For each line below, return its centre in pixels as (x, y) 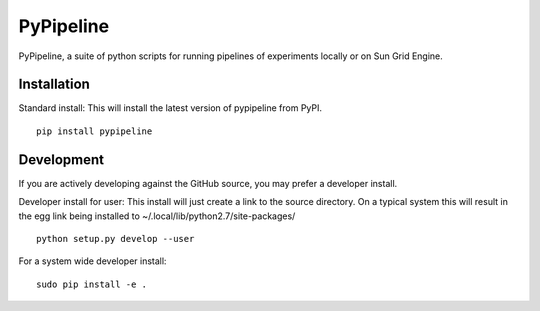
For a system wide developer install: (92, 261)
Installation (54, 84)
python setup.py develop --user (115, 238)
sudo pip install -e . (92, 284)
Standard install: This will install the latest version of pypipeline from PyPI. (170, 108)
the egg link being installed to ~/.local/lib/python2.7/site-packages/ (157, 216)
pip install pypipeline (94, 131)
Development (61, 159)
